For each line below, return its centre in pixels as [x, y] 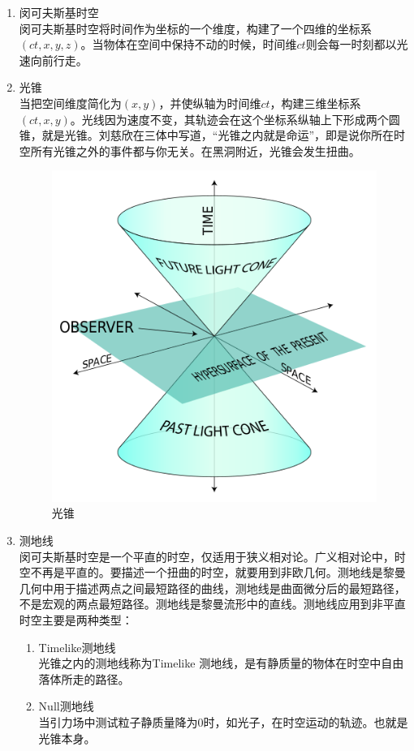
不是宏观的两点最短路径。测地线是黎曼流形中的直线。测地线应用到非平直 [212, 604]
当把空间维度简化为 [70, 103]
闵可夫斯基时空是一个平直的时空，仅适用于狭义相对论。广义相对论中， [207, 556]
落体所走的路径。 [84, 678]
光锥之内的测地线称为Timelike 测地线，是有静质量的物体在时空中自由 [221, 663]
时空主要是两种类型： [76, 620]
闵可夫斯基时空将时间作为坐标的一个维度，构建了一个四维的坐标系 [195, 28]
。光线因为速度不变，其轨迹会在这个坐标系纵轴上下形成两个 [229, 119]
